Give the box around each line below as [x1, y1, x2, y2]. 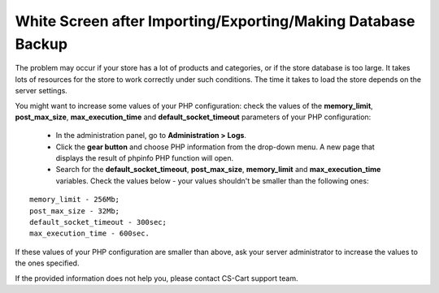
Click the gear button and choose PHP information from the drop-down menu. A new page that [55, 142, 376, 152]
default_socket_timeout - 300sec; [29, 218, 167, 227]
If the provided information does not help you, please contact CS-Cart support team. [15, 273, 298, 283]
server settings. [15, 86, 68, 96]
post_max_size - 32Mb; [29, 206, 120, 215]
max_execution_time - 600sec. [29, 229, 150, 239]
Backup [15, 35, 68, 53]
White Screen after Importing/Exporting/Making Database [15, 12, 415, 30]
